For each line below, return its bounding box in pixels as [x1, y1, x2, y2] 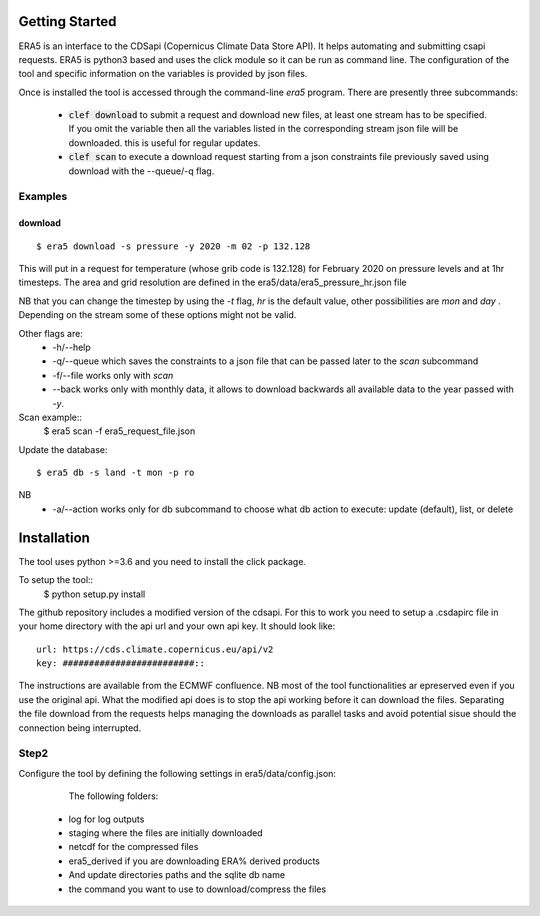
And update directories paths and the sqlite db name [68, 869, 285, 881]
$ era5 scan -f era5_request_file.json [43, 425, 196, 437]
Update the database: [18, 443, 109, 455]
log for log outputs [68, 813, 145, 825]
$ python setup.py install [43, 588, 146, 600]
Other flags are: [18, 327, 84, 339]
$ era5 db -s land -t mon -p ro [36, 467, 195, 479]
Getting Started [18, 13, 117, 30]
